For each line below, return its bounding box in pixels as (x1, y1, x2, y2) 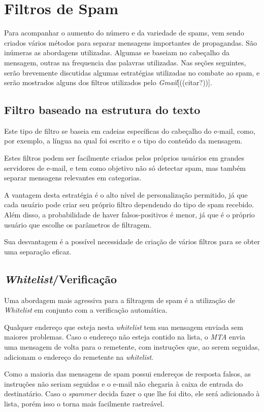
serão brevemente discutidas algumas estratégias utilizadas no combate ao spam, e (4, 67, 260, 78)
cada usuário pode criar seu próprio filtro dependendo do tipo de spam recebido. (4, 199, 254, 210)
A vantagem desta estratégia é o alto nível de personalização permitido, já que (4, 189, 248, 200)
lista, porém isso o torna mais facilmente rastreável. (4, 398, 164, 408)
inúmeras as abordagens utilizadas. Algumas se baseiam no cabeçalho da (4, 47, 229, 58)
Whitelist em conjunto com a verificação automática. (4, 305, 168, 315)
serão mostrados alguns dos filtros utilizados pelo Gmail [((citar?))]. (4, 77, 212, 88)
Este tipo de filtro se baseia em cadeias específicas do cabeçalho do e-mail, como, (4, 125, 255, 136)
